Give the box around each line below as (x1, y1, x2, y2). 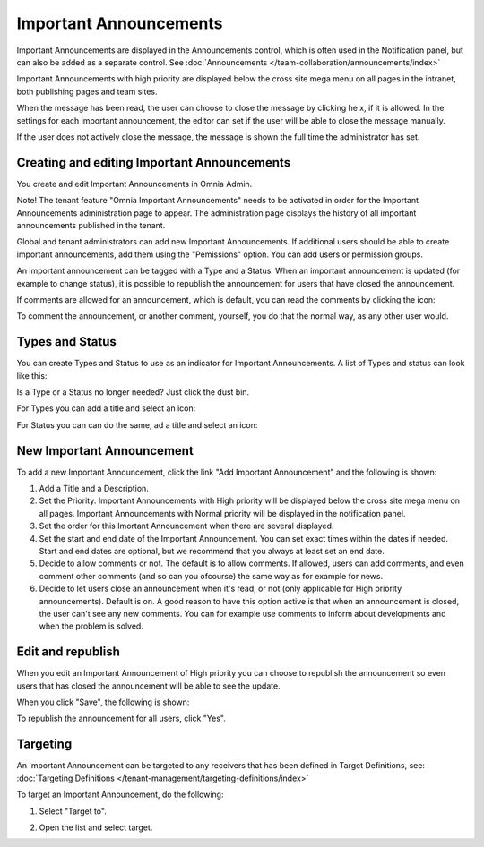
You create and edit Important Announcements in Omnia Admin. (16, 178, 253, 189)
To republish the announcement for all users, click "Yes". (16, 713, 226, 724)
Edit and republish (16, 645, 121, 660)
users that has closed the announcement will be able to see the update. (16, 680, 281, 691)
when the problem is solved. (39, 620, 143, 631)
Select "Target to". (39, 806, 107, 817)
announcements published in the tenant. (16, 219, 166, 230)
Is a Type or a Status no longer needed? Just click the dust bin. (16, 387, 250, 398)
